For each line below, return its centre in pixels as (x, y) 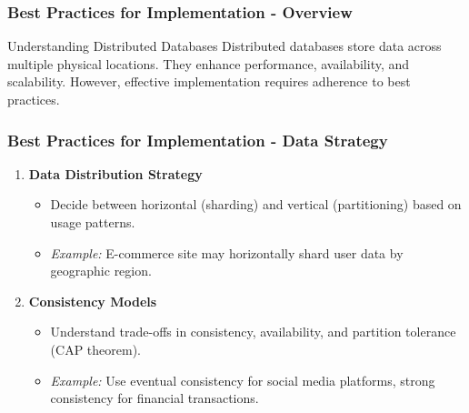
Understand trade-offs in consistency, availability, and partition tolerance (253, 332)
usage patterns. (93, 222)
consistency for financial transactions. (155, 398)
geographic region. (101, 271)
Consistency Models (93, 301)
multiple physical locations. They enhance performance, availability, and (209, 63)
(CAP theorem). (95, 349)
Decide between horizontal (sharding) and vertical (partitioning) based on (256, 204)
